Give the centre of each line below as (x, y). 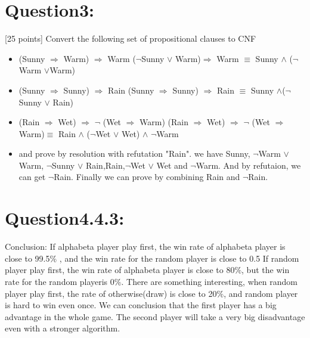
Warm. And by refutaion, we (248, 165)
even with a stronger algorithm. (63, 328)
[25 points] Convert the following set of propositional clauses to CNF (131, 38)
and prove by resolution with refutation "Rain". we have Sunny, (134, 154)
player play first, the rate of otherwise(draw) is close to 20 (111, 293)
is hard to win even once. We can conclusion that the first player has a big (141, 305)
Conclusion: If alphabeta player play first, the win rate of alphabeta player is (145, 246)
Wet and (172, 165)
